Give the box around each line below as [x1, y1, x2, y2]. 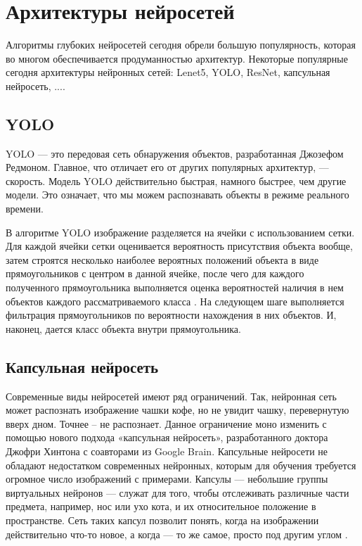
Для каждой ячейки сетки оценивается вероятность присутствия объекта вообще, [6, 239, 353, 253]
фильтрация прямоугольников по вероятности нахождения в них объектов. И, [6, 307, 337, 322]
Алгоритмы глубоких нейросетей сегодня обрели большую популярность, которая [6, 37, 356, 52]
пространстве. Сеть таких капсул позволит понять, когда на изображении [6, 512, 319, 527]
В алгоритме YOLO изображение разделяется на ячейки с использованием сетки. [6, 224, 355, 239]
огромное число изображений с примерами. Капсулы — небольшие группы [6, 471, 328, 486]
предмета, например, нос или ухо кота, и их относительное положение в [6, 499, 316, 514]
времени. [6, 201, 44, 216]
